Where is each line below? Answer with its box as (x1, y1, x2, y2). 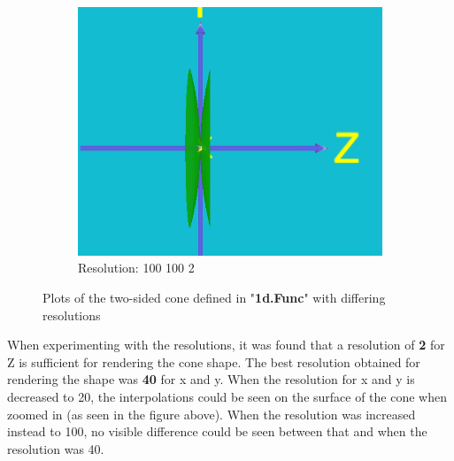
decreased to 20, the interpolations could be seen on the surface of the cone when (7, 388, 447, 406)
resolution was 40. (7, 439, 104, 457)
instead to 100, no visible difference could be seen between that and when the (7, 422, 427, 441)
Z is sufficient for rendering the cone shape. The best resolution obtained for (7, 352, 420, 371)
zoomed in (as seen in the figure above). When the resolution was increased (7, 404, 416, 423)
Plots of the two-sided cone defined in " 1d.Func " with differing (42, 288, 386, 307)
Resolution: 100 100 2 (78, 258, 195, 277)
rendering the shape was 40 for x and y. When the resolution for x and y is (7, 370, 415, 388)
